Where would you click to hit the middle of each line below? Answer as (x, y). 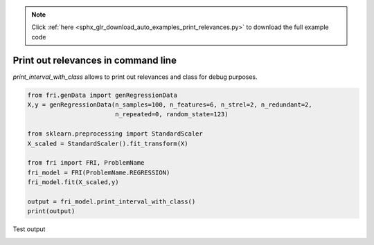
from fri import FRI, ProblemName (86, 163)
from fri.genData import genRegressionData (103, 95)
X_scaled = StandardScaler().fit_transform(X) (108, 143)
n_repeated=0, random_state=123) (171, 115)
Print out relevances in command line (95, 60)
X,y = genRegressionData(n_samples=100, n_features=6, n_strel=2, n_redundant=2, (170, 105)
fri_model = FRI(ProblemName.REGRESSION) (99, 172)
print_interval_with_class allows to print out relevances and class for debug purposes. (135, 77)
